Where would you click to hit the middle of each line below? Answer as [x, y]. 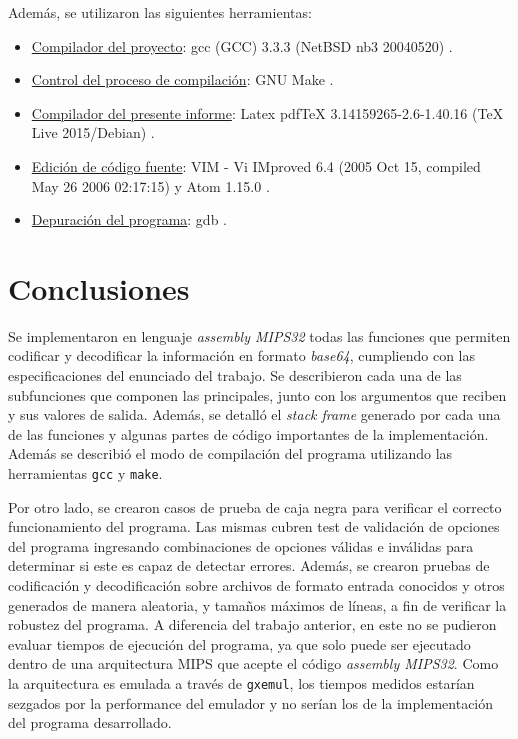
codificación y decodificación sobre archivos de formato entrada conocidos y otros [256, 585]
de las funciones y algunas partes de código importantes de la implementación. [248, 433]
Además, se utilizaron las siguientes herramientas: [160, 12]
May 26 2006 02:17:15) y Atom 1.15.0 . [150, 185]
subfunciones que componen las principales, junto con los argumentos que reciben [257, 394]
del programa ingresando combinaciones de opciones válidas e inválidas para [241, 545]
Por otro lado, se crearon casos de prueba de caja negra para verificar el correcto [255, 506]
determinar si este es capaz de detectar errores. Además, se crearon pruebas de [249, 565]
